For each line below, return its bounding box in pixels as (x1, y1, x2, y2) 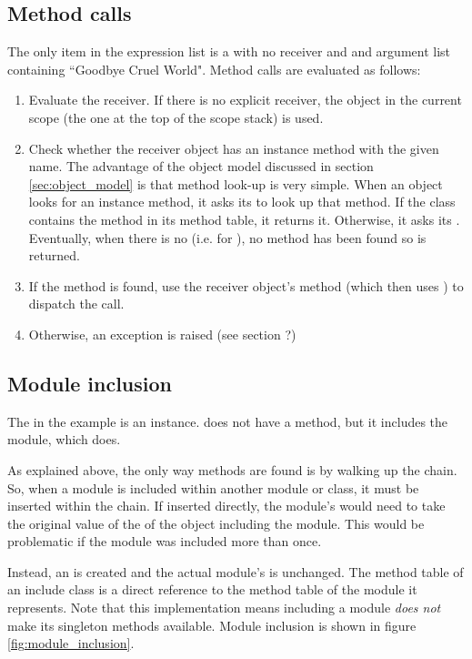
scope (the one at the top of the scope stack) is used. (28, 107, 324, 127)
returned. (28, 246, 80, 265)
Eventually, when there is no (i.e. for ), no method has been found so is (28, 228, 427, 247)
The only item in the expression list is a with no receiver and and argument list (7, 42, 451, 61)
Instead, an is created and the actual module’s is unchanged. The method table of (7, 562, 464, 581)
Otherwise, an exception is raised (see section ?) (28, 324, 296, 343)
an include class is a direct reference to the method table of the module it (7, 580, 417, 599)
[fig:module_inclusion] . (7, 634, 135, 653)
